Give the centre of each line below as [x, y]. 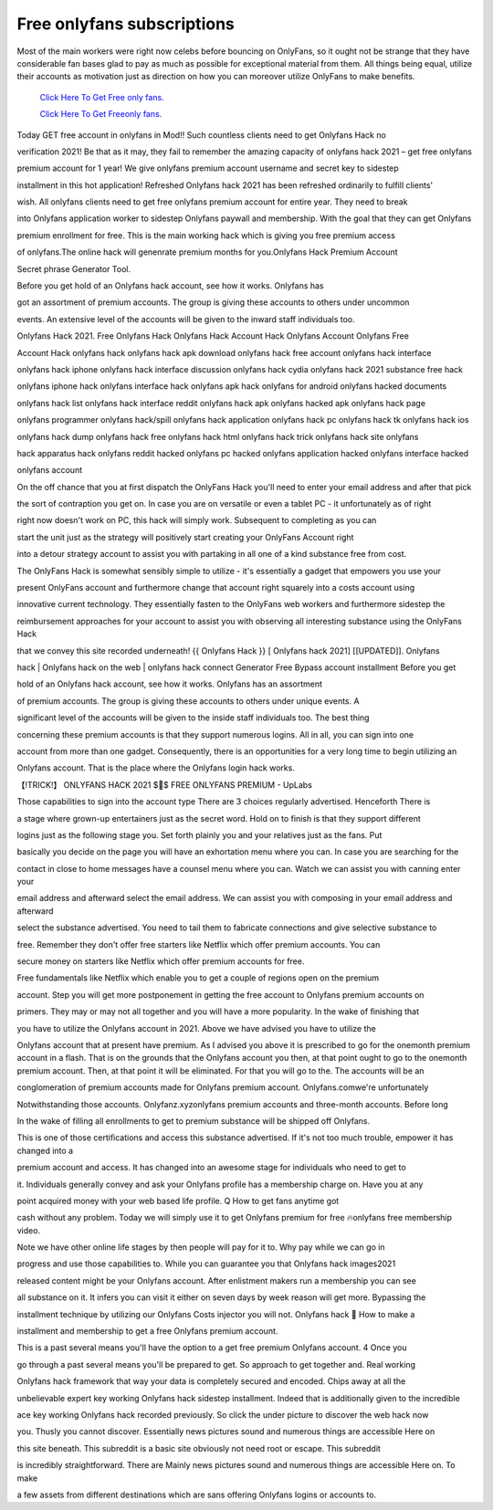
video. [29, 1230]
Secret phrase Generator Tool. [74, 268]
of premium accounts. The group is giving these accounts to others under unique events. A [188, 701]
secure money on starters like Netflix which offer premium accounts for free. [161, 961]
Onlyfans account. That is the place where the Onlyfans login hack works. [156, 768]
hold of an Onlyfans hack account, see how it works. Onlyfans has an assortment [170, 684]
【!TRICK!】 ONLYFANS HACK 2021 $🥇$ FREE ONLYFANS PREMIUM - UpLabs [164, 784]
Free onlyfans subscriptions [126, 24]
